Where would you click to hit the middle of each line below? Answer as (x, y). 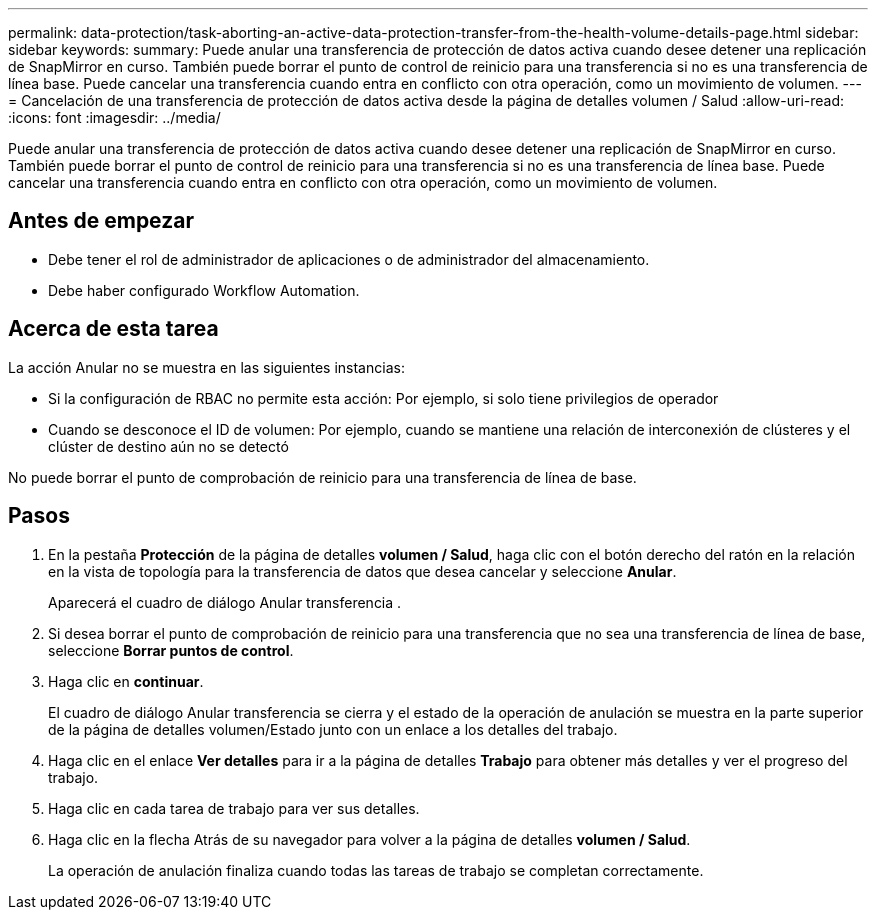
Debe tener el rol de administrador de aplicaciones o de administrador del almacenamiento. (349, 259)
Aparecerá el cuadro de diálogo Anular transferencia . (225, 602)
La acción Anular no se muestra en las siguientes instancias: (206, 367)
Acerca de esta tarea (113, 329)
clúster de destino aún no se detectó (168, 446)
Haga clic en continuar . (126, 681)
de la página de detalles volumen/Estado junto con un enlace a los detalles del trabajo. (333, 729)
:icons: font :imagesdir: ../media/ (114, 117)
